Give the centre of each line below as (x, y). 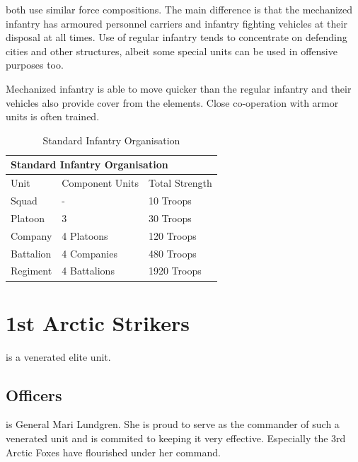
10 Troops (170, 201)
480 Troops (172, 253)
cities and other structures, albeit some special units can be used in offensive (172, 51)
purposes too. (35, 65)
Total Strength (180, 183)
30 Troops (170, 218)
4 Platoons (85, 235)
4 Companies (89, 253)
